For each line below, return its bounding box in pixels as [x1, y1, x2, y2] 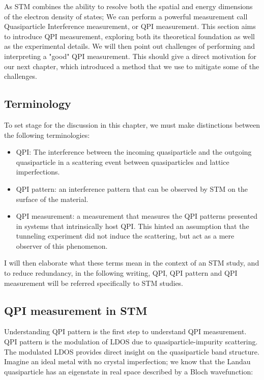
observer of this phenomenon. [16, 240, 108, 251]
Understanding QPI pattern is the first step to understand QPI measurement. [4, 326, 247, 337]
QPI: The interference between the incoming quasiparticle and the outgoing [16, 147, 252, 157]
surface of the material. [16, 193, 89, 204]
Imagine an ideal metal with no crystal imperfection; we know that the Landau [4, 356, 251, 367]
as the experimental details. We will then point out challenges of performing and [4, 41, 255, 51]
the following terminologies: [4, 129, 90, 140]
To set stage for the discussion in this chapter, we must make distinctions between [4, 119, 260, 130]
